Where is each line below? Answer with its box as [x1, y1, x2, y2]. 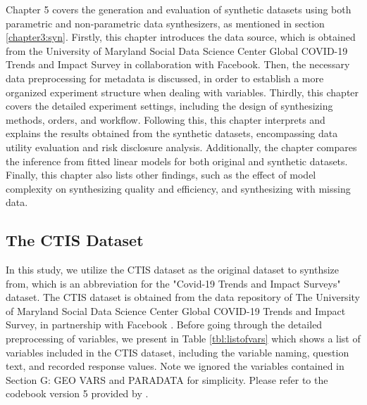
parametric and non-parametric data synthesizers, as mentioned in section [6, 15, 325, 30]
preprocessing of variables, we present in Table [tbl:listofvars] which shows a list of [6, 331, 361, 346]
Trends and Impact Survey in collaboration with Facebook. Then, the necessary [6, 57, 350, 72]
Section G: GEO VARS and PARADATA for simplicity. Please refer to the [6, 372, 328, 387]
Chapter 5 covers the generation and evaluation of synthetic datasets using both [6, 2, 352, 16]
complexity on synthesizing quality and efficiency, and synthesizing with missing [6, 181, 351, 195]
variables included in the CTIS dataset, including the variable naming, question [6, 345, 349, 359]
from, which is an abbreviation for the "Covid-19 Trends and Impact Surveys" [6, 276, 341, 290]
